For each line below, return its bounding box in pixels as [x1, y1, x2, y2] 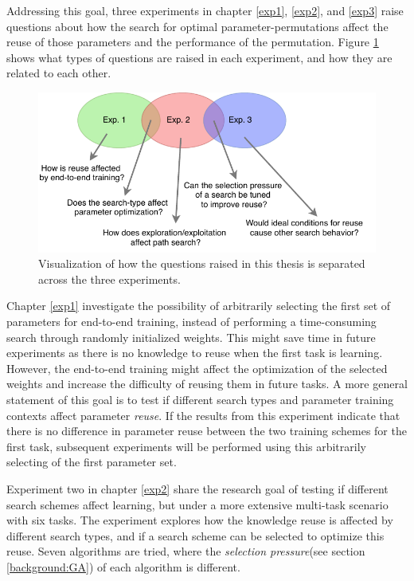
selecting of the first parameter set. [6, 453, 177, 470]
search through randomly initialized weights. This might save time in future [6, 328, 376, 345]
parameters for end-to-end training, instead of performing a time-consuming [6, 313, 377, 329]
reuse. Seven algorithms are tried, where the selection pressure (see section [6, 543, 365, 559]
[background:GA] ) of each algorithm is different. [6, 558, 240, 575]
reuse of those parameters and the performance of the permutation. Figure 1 [6, 33, 379, 50]
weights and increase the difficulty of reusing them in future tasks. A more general [6, 375, 408, 392]
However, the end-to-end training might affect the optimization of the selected [6, 359, 388, 376]
